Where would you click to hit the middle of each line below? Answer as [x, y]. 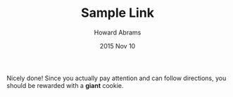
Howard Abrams [118, 32]
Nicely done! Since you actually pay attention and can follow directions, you [116, 78]
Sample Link [118, 13]
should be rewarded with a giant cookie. [65, 85]
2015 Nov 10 [118, 46]
